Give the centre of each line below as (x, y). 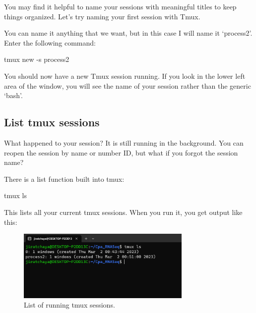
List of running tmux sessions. (69, 305)
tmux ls (15, 195)
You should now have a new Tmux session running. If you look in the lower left (125, 76)
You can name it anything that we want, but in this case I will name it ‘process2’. (128, 33)
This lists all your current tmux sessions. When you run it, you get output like (123, 212)
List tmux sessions (52, 122)
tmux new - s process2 (37, 59)
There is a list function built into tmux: (64, 179)
